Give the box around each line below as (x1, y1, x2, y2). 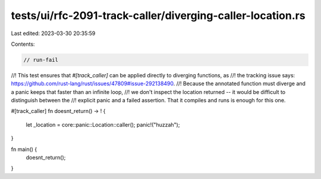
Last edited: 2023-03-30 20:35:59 (11, 30, 96, 37)
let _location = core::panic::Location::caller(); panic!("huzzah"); (26, 121, 180, 128)
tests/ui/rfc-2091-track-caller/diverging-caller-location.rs (11, 9, 306, 22)
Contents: (11, 40, 35, 48)
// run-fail (23, 56, 59, 63)
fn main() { (11, 146, 37, 153)
